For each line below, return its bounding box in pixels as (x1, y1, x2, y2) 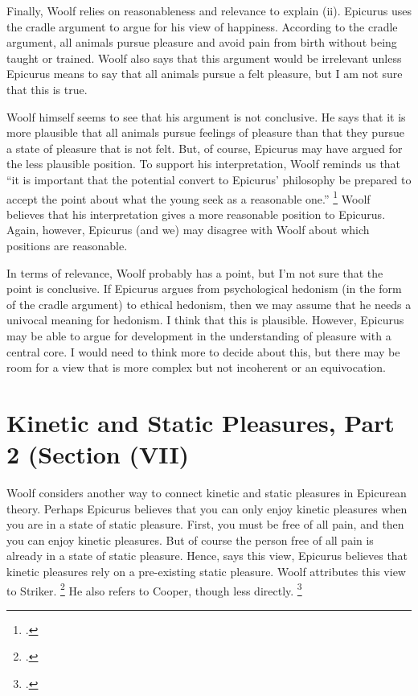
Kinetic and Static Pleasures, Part (6, 406, 395, 439)
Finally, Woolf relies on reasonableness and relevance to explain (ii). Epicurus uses (6, 2, 412, 19)
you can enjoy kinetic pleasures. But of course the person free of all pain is (6, 531, 374, 548)
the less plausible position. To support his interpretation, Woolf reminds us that (6, 155, 401, 172)
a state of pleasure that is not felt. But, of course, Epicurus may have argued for (6, 139, 403, 156)
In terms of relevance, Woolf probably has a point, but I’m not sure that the (6, 264, 383, 281)
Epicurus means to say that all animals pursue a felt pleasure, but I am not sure (6, 65, 403, 82)
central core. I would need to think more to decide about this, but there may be (6, 343, 400, 360)
